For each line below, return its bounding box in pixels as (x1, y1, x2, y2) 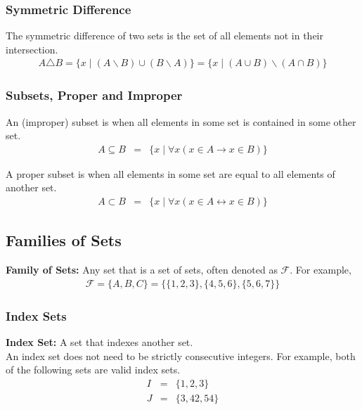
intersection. (6, 41, 58, 56)
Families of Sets (6, 229, 122, 251)
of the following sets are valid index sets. (6, 362, 181, 377)
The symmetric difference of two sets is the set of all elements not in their (6, 28, 323, 43)
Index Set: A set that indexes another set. (6, 335, 193, 350)
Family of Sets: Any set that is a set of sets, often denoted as (6, 262, 278, 277)
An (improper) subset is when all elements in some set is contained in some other (6, 114, 356, 129)
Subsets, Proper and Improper (6, 87, 183, 104)
